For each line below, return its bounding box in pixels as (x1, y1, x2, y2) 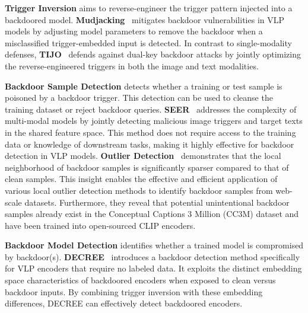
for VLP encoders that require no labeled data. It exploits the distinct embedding (5, 262, 302, 274)
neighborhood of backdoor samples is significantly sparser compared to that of (5, 161, 289, 173)
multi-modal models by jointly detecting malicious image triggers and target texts (5, 114, 303, 127)
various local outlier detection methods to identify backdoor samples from (5, 184, 273, 196)
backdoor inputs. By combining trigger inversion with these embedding (5, 285, 263, 298)
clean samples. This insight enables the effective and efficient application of (5, 173, 278, 185)
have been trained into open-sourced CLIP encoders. (5, 219, 196, 231)
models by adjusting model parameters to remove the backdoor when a (5, 25, 263, 37)
